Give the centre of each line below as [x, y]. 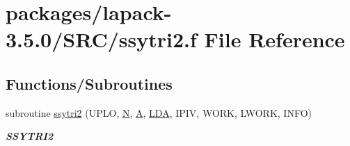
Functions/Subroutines [89, 83]
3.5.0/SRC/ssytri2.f [101, 39]
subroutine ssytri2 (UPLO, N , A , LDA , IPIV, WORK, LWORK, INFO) [159, 112]
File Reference [275, 39]
